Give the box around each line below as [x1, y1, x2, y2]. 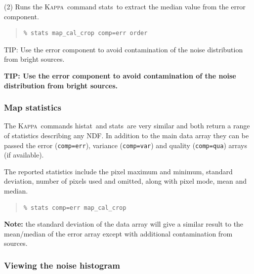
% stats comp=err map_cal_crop [23, 204, 127, 211]
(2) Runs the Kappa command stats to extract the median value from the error [4, 1, 246, 11]
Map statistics [4, 101, 61, 114]
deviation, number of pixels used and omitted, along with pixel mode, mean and [4, 176, 247, 186]
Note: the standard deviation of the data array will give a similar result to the [4, 219, 244, 229]
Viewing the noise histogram [4, 259, 120, 271]
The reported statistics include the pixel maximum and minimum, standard [4, 166, 233, 176]
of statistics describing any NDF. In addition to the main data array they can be [4, 130, 249, 140]
